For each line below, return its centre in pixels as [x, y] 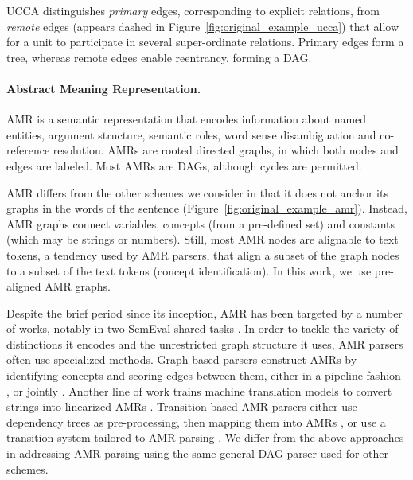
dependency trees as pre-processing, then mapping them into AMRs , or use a [196, 421]
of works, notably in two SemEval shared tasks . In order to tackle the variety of [203, 328]
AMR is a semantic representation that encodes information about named [187, 119]
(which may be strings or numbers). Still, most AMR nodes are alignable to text [203, 239]
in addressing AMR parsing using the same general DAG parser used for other [198, 453]
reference [28, 150]
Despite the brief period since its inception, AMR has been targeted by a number [205, 312]
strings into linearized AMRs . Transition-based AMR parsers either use [182, 406]
